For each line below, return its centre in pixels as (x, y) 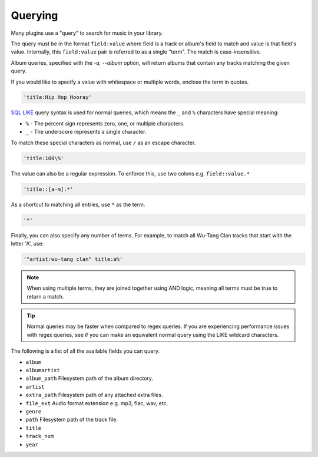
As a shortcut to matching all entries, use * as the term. (78, 204)
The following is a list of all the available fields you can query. (85, 351)
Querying (34, 15)
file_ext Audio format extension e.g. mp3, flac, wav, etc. (97, 403)
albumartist (43, 370)
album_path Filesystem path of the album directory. (89, 378)
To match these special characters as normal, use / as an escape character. (103, 143)
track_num (40, 436)
